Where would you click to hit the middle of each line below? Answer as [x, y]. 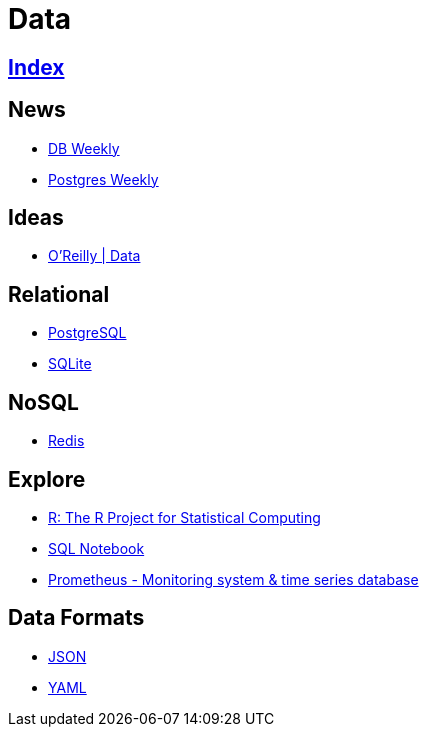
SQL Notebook [96, 548]
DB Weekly [84, 148]
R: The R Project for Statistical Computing [184, 517]
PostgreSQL [87, 333]
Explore [47, 479]
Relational [59, 294]
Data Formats [76, 618]
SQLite [70, 364]
